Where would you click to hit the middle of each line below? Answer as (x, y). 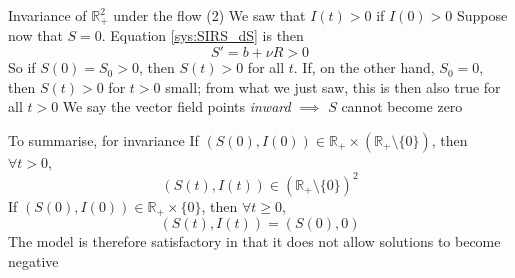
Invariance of (47, 15)
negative (33, 260)
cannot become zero (402, 106)
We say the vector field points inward (176, 106)
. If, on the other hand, (364, 67)
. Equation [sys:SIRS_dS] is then (202, 35)
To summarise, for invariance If (103, 139)
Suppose (482, 15)
